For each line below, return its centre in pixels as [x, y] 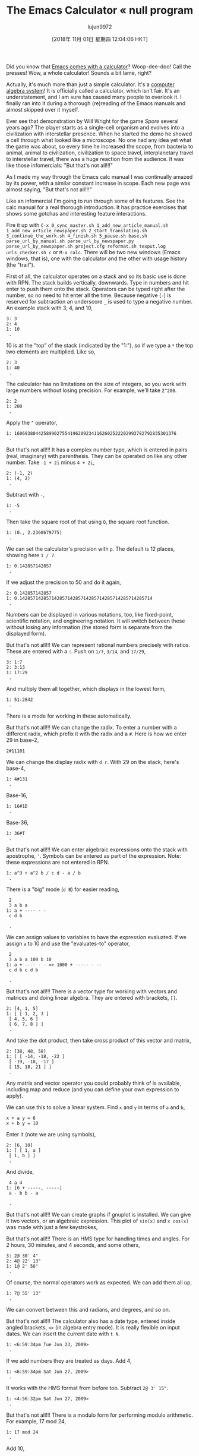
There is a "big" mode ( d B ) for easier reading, [63, 889]
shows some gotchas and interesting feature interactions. [77, 213]
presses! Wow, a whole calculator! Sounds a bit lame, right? [79, 72]
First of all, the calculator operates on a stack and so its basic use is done [96, 276]
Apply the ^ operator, [32, 422]
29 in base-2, [23, 740]
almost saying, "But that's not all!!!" [49, 189]
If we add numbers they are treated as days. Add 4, [69, 1360]
